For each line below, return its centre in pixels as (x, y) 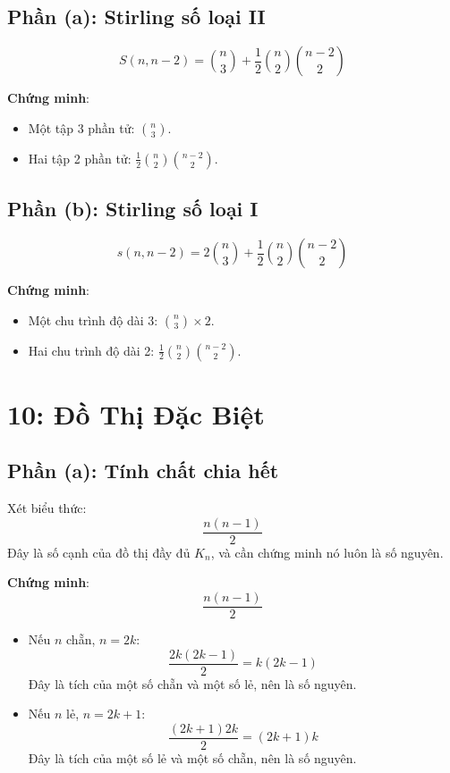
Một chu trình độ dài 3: (93, 319)
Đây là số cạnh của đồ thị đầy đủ (99, 552)
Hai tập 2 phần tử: (80, 158)
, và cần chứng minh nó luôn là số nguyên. (327, 552)
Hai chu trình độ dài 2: (91, 350)
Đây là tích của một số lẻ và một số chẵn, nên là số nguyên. (192, 757)
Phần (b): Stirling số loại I (133, 209)
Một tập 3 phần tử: (81, 127)
